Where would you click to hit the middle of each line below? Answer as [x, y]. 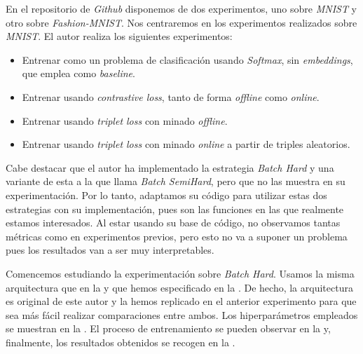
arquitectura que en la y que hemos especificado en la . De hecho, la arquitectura [179, 287]
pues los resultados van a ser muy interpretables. [110, 250]
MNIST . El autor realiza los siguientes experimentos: [119, 36]
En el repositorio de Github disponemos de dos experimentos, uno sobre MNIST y [181, 8]
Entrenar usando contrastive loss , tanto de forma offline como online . [171, 96]
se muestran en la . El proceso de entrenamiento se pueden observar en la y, [168, 328]
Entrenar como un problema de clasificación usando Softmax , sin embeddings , [187, 59]
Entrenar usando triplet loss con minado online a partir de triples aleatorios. [186, 144]
